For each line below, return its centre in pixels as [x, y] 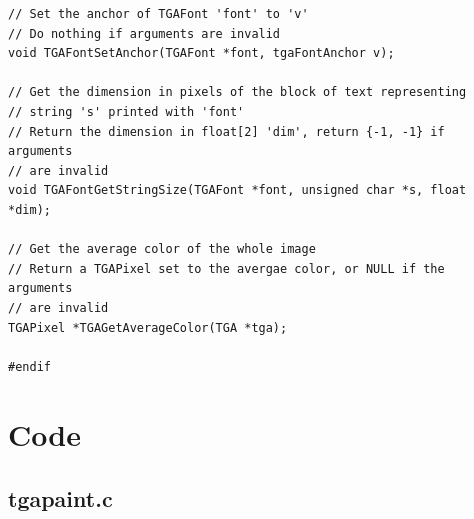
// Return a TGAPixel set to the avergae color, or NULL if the [226, 268]
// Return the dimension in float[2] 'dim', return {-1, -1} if [226, 131]
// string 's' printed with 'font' [126, 111]
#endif [29, 366]
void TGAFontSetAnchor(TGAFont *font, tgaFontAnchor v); [201, 53]
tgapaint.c [60, 498]
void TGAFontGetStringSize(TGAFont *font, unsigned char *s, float [237, 190]
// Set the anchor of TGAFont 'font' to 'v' [158, 14]
